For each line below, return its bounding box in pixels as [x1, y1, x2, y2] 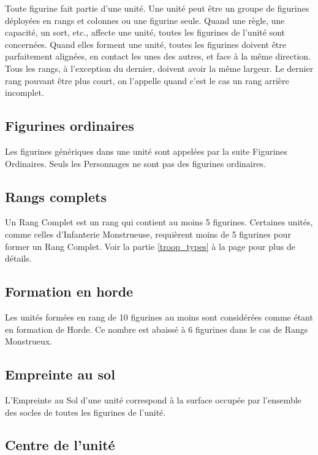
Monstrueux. [5, 335, 53, 348]
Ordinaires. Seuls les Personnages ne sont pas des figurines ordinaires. [5, 157, 266, 169]
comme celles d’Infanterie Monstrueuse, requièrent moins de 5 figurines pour [5, 227, 291, 240]
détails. [5, 252, 32, 265]
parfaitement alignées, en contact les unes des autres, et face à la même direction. [5, 50, 311, 63]
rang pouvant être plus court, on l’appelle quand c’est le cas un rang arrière [5, 74, 289, 87]
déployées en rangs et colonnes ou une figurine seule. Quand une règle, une [5, 14, 285, 26]
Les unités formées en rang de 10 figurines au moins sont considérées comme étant [5, 310, 313, 323]
